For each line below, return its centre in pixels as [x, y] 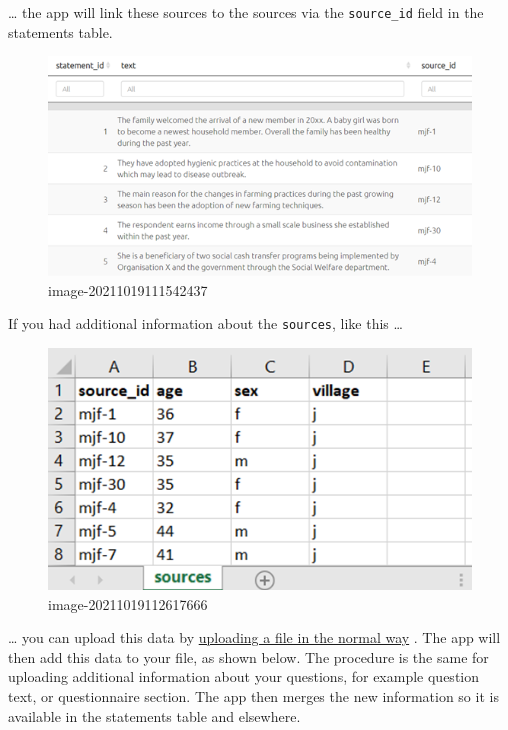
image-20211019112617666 [128, 603]
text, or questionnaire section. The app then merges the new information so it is [253, 695]
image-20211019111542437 [128, 289]
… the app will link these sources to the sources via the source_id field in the [246, 12]
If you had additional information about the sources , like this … [205, 323]
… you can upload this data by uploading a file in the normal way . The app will [254, 637]
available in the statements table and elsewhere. [154, 715]
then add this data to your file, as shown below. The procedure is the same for [248, 656]
